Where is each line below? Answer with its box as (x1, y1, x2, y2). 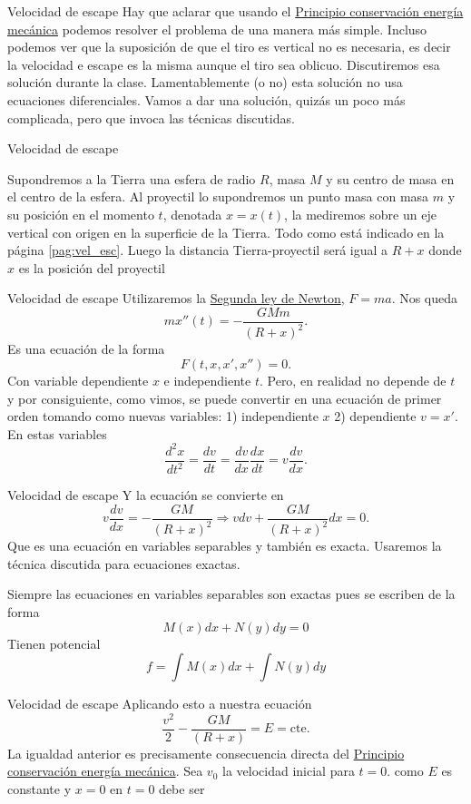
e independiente (163, 370, 251, 389)
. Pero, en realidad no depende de (259, 370, 446, 389)
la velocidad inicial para (222, 761, 355, 780)
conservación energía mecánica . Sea (7, 761, 203, 780)
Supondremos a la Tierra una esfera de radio (7, 169, 256, 188)
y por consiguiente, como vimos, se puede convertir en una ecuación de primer (7, 388, 442, 407)
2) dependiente (334, 407, 417, 426)
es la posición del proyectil (18, 258, 165, 277)
